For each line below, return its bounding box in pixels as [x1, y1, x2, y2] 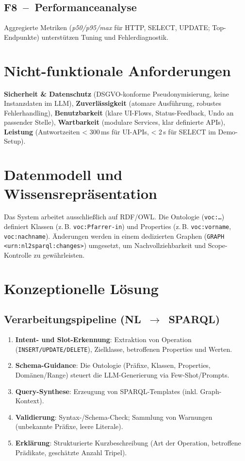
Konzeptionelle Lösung [4, 278, 159, 298]
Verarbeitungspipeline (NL [4, 312, 141, 327]
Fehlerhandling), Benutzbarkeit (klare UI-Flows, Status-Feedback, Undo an [4, 107, 234, 117]
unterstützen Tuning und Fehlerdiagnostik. [41, 32, 169, 42]
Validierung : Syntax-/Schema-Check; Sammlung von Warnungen [15, 412, 212, 422]
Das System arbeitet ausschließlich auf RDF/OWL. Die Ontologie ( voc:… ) [4, 212, 225, 222]
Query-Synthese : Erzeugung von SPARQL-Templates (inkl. [15, 386, 198, 396]
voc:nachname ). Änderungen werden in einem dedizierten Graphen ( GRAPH [4, 230, 225, 241]
